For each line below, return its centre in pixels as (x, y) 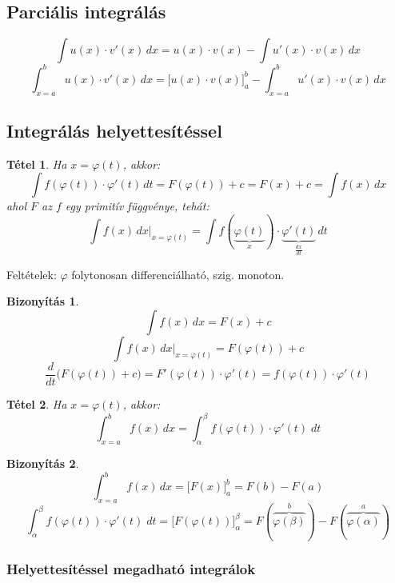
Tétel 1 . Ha (37, 164)
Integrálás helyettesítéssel (114, 130)
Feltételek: (32, 274)
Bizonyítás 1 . (43, 301)
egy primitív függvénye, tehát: (137, 206)
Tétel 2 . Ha (37, 404)
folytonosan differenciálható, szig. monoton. (178, 274)
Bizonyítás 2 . (43, 463)
